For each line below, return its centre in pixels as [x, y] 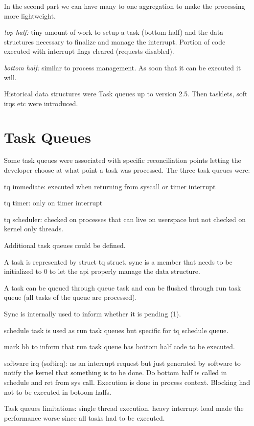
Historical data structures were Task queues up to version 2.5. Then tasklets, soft [126, 94]
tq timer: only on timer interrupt [53, 203]
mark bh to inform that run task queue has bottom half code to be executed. [120, 347]
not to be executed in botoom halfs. [58, 392]
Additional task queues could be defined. [65, 245]
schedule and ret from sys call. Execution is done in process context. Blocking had [127, 382]
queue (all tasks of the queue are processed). [70, 297]
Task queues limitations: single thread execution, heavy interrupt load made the [124, 408]
